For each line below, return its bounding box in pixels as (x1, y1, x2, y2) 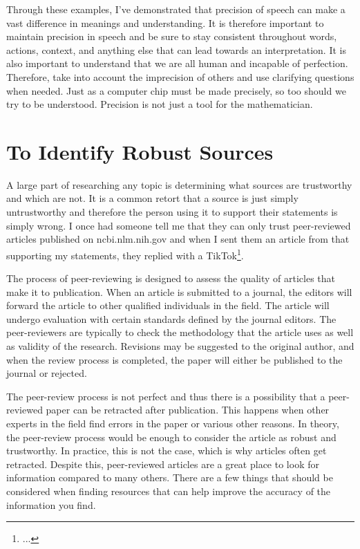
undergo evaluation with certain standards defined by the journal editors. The (6, 311, 337, 326)
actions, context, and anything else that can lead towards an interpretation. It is (6, 42, 346, 57)
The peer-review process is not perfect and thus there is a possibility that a (6, 389, 325, 403)
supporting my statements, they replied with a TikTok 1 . (6, 245, 244, 262)
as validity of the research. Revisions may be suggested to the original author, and (6, 339, 354, 353)
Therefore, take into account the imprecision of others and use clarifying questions (6, 69, 354, 84)
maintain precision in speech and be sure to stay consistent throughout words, (6, 29, 337, 44)
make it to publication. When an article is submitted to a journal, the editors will (6, 284, 352, 299)
